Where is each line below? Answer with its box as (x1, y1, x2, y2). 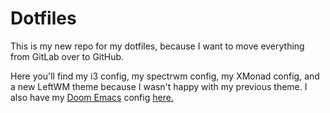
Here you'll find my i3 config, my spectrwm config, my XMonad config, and (10, 70, 320, 82)
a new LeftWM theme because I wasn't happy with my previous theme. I (10, 80, 308, 92)
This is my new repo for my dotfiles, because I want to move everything (10, 40, 305, 52)
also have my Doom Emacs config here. (10, 91, 174, 103)
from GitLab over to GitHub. (10, 50, 125, 62)
